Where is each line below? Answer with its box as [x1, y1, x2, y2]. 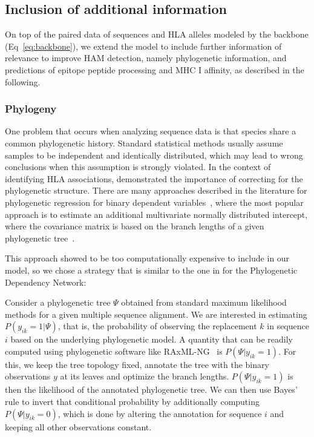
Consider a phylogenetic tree [5, 296, 111, 309]
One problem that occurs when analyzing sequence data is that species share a [5, 125, 296, 137]
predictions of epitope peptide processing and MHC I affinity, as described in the [5, 63, 304, 76]
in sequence [267, 320, 309, 332]
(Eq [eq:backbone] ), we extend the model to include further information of [5, 39, 282, 52]
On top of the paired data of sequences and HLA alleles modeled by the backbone [5, 28, 309, 41]
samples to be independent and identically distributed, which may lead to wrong [5, 148, 303, 161]
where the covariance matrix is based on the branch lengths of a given [5, 220, 264, 232]
